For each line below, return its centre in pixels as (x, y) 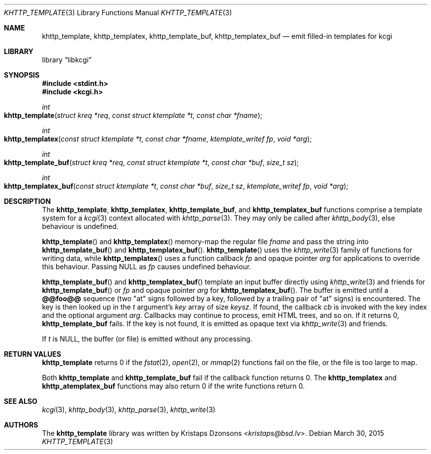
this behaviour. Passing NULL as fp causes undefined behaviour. (147, 267)
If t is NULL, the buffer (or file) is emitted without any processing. (147, 339)
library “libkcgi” (67, 60)
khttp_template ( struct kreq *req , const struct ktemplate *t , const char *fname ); (133, 115)
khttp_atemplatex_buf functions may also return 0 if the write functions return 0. (173, 386)
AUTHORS (21, 425)
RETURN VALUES (33, 354)
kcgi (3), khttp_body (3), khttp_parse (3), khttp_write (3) (129, 410)
